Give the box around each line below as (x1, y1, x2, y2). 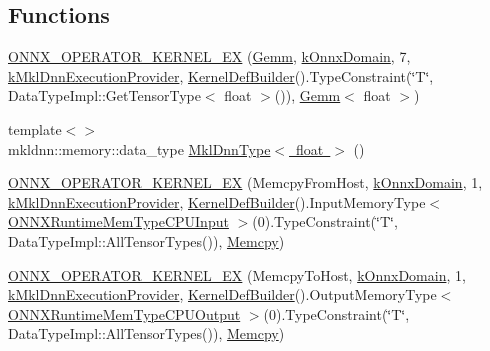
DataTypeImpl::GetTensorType (8, 85, 201, 106)
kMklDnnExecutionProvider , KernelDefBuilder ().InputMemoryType (8, 191, 426, 212)
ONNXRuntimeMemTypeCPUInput (8, 211, 229, 232)
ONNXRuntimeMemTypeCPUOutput (8, 303, 241, 324)
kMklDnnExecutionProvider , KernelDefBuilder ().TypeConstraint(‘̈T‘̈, (8, 65, 434, 86)
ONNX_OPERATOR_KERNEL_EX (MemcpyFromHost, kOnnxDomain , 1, (8, 172, 483, 193)
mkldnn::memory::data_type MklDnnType (8, 138, 271, 159)
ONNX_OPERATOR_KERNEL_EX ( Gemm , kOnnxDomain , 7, (8, 46, 411, 67)
